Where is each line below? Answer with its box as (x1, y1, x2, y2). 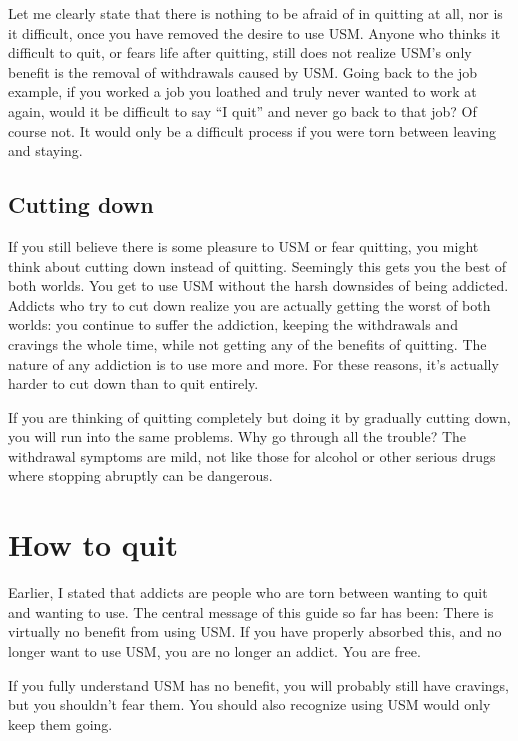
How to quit (8, 524, 179, 565)
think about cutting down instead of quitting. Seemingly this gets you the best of (8, 255, 507, 276)
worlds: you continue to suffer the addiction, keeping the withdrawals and (8, 314, 458, 335)
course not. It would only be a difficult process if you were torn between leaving (8, 120, 497, 141)
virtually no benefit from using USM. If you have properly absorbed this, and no (8, 621, 502, 642)
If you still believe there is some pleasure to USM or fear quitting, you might (8, 235, 479, 256)
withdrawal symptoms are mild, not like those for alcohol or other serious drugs (8, 445, 496, 466)
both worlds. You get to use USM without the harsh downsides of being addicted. (8, 275, 509, 296)
